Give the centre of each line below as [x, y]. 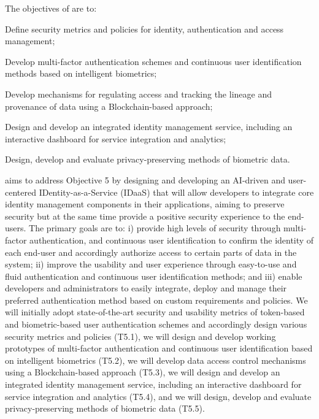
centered [21, 192]
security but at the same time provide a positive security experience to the [145, 216]
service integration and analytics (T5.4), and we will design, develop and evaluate [158, 396]
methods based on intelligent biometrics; [81, 73]
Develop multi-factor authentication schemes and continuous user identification [153, 61]
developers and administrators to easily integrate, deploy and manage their [146, 288]
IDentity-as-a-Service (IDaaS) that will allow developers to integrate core [176, 192]
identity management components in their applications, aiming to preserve [145, 204]
